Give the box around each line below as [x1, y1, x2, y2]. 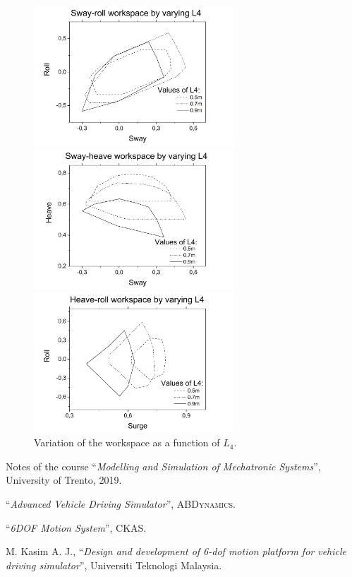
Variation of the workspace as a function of [34, 435, 220, 450]
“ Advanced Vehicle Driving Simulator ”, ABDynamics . [6, 496, 236, 511]
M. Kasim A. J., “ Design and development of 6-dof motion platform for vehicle [6, 544, 347, 559]
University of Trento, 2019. [6, 472, 122, 487]
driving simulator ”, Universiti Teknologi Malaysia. [6, 557, 222, 572]
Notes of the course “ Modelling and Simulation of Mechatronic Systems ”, [6, 458, 321, 473]
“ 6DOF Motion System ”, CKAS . [6, 520, 147, 535]
